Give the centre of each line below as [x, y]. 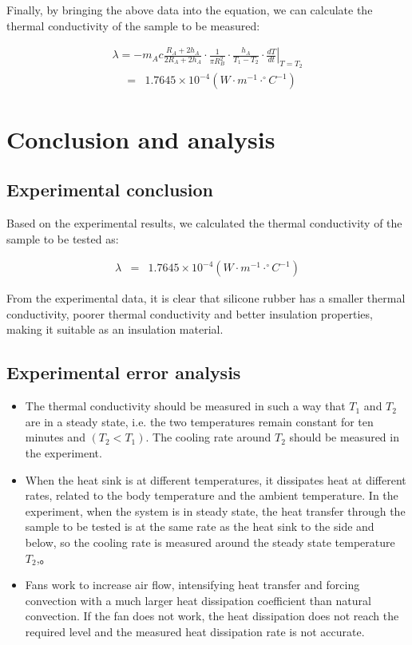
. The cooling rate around [208, 437]
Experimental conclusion [110, 190]
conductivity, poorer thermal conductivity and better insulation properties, [190, 313]
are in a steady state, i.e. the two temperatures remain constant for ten [199, 421]
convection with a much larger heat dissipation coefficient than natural [198, 600]
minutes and [55, 437]
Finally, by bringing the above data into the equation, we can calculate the [190, 10]
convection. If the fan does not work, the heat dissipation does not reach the [212, 616]
